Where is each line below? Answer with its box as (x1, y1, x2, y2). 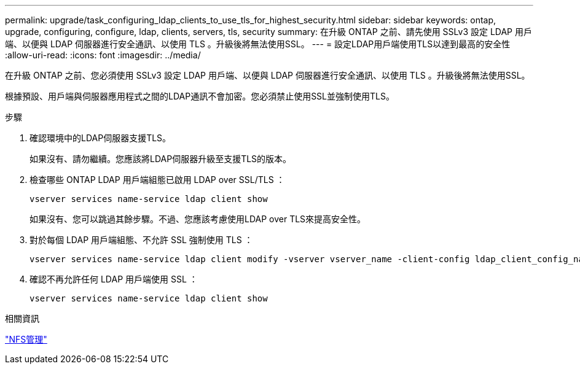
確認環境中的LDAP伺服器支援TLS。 (29, 133, 171, 143)
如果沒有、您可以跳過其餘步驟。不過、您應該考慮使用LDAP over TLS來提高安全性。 (29, 214, 366, 224)
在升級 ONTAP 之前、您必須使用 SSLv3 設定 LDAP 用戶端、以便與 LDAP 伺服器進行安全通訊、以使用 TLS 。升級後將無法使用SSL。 (5, 70, 530, 80)
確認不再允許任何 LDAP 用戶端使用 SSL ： (29, 274, 198, 284)
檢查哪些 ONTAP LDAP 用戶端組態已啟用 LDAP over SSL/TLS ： (29, 174, 285, 185)
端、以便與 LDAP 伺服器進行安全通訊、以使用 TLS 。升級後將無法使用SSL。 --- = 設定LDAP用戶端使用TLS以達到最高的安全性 (5, 39, 511, 49)
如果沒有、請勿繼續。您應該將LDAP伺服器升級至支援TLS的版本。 (29, 153, 292, 164)
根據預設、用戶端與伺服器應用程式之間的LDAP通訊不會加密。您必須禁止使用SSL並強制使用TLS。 (5, 91, 394, 101)
